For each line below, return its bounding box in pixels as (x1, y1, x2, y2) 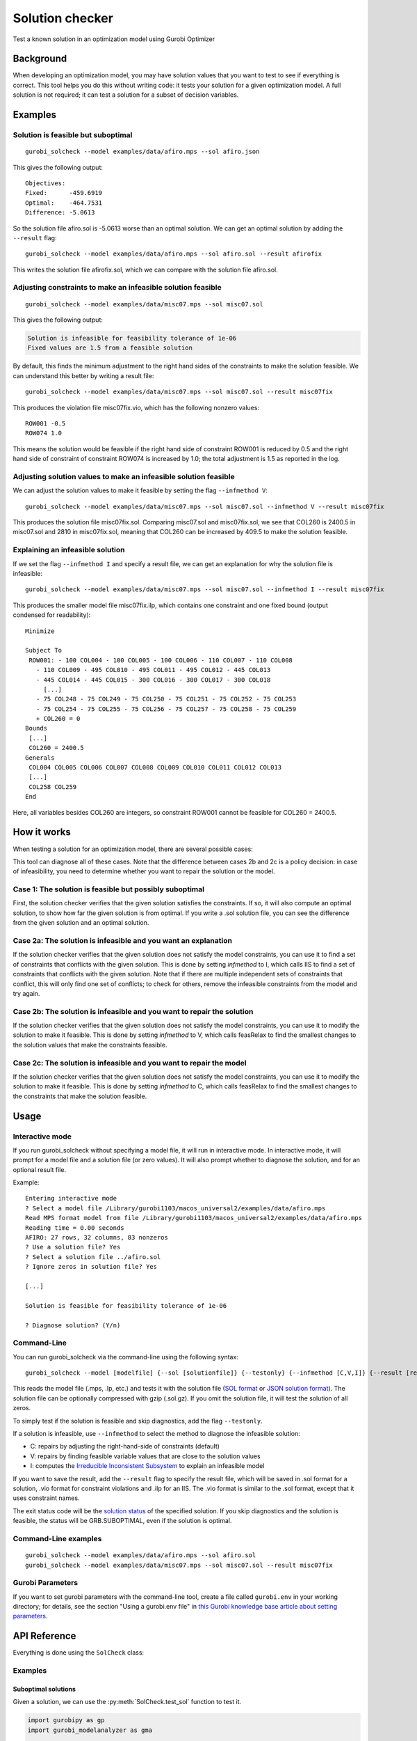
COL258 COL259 (28, 783, 77, 790)
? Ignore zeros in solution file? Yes (25, 1263, 158, 1271)
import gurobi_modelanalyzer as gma (27, 1726, 153, 1734)
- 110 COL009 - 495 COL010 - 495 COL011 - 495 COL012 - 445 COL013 (35, 666, 271, 674)
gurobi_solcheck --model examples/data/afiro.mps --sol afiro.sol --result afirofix (25, 250, 322, 258)
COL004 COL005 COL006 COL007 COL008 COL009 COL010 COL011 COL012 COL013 (28, 763, 282, 772)
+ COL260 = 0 (35, 715, 81, 723)
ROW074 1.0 (25, 429, 63, 437)
